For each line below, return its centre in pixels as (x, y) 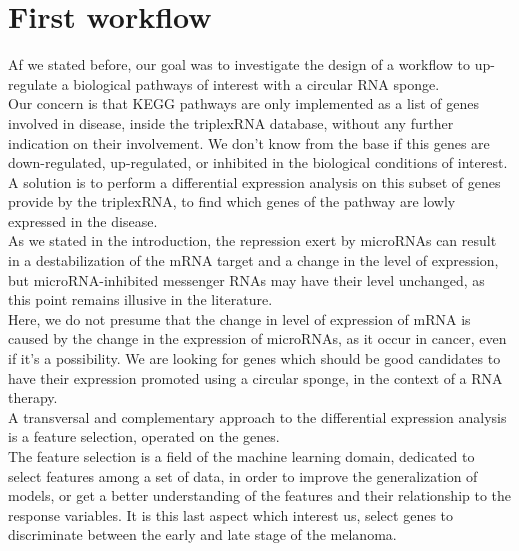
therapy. (33, 397)
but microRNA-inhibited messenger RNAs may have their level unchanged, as (246, 279)
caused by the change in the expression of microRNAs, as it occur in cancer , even (257, 338)
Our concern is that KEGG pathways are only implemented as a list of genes (244, 103)
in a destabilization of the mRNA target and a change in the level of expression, (253, 260)
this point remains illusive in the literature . (140, 299)
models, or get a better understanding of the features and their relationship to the (260, 495)
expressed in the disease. (83, 220)
